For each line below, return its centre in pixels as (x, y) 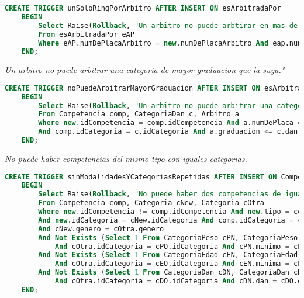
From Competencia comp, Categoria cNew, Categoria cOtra (151, 203)
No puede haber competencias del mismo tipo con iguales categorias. (126, 158)
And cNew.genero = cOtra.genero (101, 229)
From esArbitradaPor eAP (86, 34)
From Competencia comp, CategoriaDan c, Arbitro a (139, 114)
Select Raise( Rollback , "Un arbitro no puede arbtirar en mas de (168, 25)
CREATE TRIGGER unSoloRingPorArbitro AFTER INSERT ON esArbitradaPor (143, 8)
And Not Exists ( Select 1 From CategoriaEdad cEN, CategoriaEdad (168, 255)
